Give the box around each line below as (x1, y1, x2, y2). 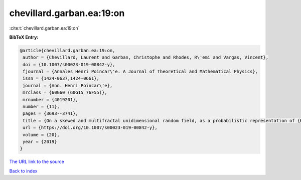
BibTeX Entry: (9, 34, 39, 40)
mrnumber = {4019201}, (23, 97, 79, 102)
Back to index (9, 168, 38, 174)
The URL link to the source (9, 158, 65, 165)
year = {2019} (23, 139, 57, 144)
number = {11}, (23, 104, 60, 110)
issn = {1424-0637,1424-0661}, (23, 76, 100, 81)
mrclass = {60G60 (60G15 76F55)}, (23, 90, 107, 95)
